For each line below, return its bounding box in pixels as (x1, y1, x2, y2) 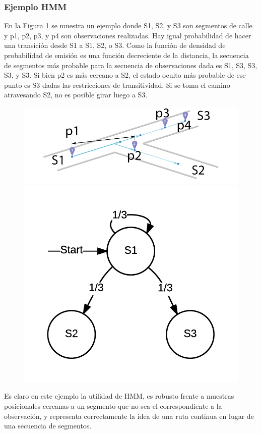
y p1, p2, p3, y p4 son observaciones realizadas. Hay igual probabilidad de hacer (4, 30, 251, 40)
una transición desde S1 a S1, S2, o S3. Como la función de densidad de (4, 40, 226, 50)
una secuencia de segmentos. (4, 420, 92, 431)
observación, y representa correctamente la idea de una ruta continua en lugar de (4, 410, 254, 421)
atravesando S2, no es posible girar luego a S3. (4, 89, 148, 100)
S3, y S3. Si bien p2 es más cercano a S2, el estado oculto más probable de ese (4, 70, 246, 80)
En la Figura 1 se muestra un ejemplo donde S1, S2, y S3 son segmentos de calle (4, 20, 252, 31)
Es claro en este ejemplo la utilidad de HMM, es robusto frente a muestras (4, 391, 234, 401)
